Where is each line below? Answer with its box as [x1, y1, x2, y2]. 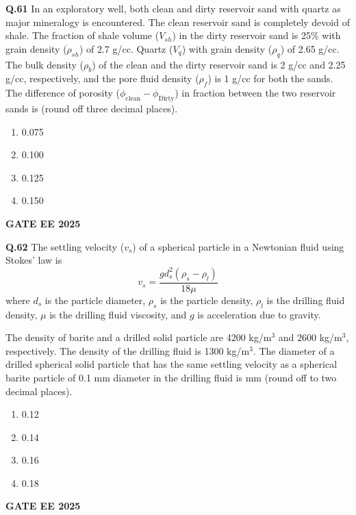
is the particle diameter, [44, 292, 146, 307]
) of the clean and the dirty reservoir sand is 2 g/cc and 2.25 [92, 57, 346, 71]
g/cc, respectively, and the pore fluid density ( [5, 71, 199, 86]
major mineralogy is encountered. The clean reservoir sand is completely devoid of [5, 14, 350, 29]
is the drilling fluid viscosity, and [49, 307, 187, 321]
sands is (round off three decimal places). [5, 101, 178, 115]
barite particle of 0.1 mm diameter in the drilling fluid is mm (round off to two [5, 370, 337, 384]
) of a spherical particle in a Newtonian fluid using [132, 239, 344, 253]
